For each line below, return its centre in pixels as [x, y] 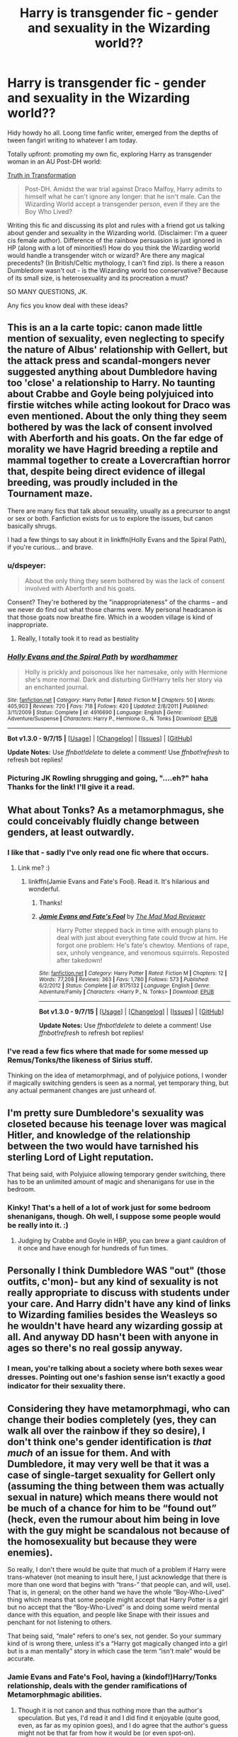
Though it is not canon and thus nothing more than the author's [110, 1710]
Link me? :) [34, 867]
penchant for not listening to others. [59, 1622]
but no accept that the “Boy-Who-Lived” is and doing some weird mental [113, 1607]
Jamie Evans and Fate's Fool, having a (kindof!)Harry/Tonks [112, 1677]
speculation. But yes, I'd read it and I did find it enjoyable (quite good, [119, 1718]
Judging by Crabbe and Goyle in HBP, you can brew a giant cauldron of [122, 1240]
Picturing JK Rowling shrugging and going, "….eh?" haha [108, 779]
